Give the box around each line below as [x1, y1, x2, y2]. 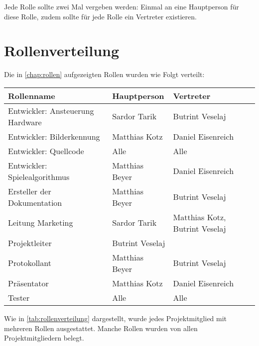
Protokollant [8, 257, 51, 269]
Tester [8, 291, 30, 303]
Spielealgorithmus [8, 171, 70, 182]
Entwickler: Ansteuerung [8, 104, 94, 116]
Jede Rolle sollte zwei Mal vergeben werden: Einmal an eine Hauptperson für [4, 1, 239, 11]
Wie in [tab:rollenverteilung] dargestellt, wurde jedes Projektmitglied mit [4, 313, 227, 323]
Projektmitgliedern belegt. [4, 333, 84, 343]
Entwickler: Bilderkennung [8, 130, 100, 142]
